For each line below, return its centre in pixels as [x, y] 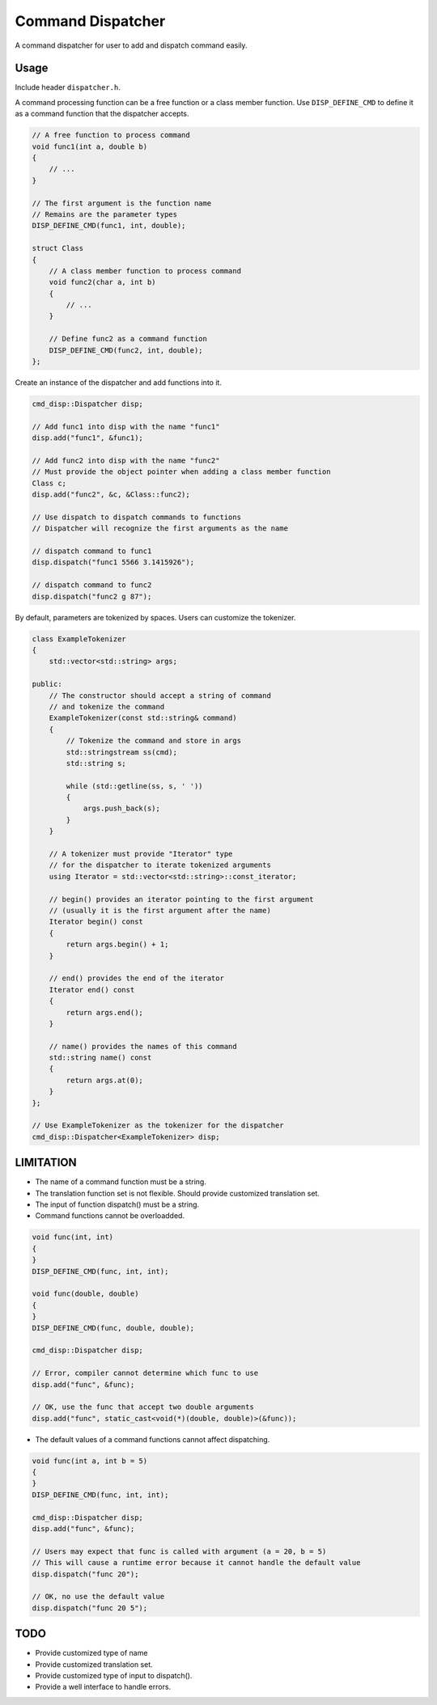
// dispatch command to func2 [92, 585]
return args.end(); [104, 1012]
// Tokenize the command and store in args [154, 741]
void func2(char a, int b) [103, 282]
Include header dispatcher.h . [68, 87]
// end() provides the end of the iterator [136, 978]
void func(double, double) [85, 1294]
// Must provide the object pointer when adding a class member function [181, 472]
